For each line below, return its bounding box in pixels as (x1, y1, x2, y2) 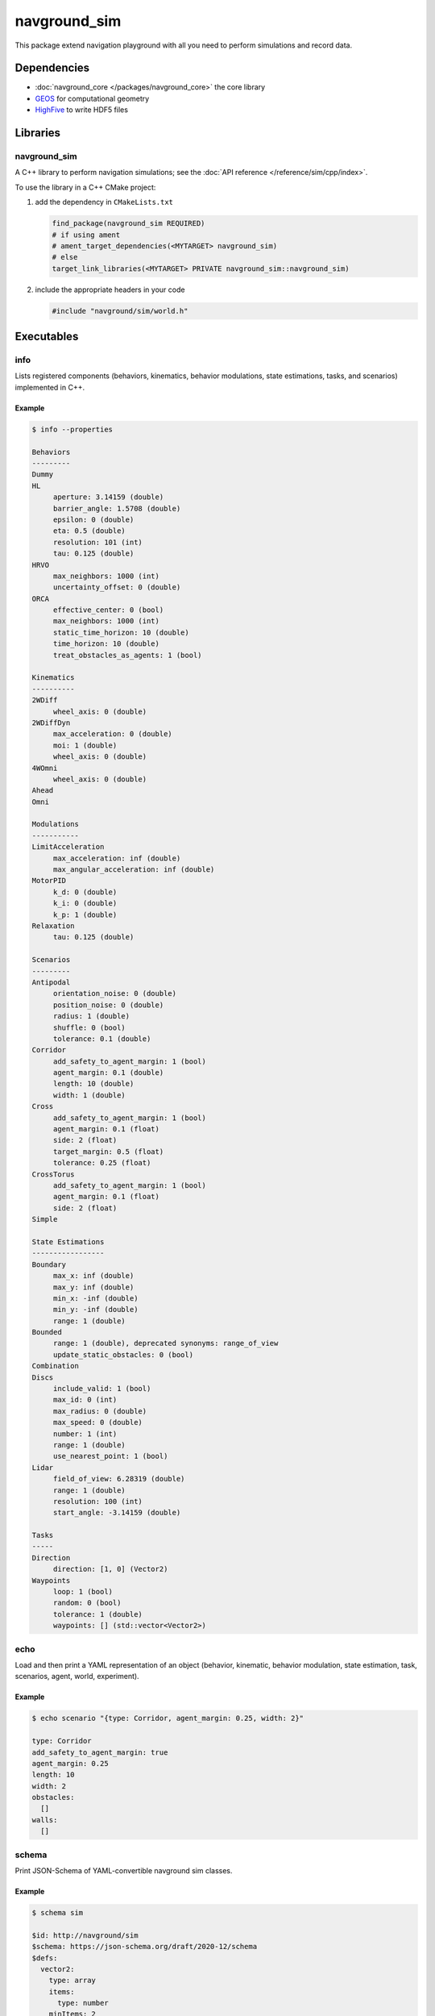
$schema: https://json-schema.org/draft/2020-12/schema (31, 1942, 258, 1951)
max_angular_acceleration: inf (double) (52, 865, 215, 874)
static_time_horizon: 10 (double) (52, 627, 189, 637)
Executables (14, 330, 79, 344)
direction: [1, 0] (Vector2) (52, 1564, 168, 1574)
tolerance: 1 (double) (52, 1610, 143, 1618)
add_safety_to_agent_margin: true (31, 1747, 168, 1757)
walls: (31, 1815, 58, 1824)
